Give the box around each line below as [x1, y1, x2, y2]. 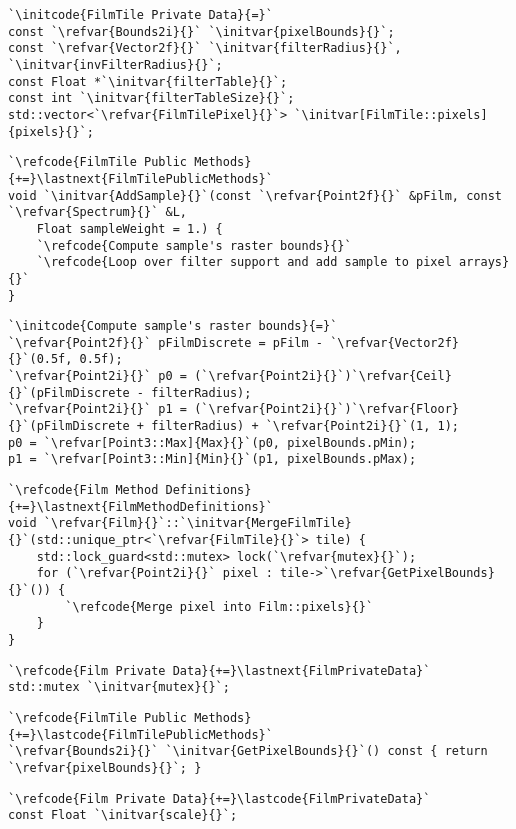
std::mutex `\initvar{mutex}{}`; [8, 680, 230, 695]
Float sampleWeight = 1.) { [36, 221, 223, 236]
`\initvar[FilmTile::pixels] [294, 107, 488, 122]
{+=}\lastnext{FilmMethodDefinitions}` [8, 499, 273, 514]
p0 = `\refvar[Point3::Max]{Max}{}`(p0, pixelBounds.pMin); [8, 435, 417, 450]
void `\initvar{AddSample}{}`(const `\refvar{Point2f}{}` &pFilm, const [8, 188, 502, 203]
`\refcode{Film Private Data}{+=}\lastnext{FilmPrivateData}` [8, 663, 431, 678]
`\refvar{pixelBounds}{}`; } [8, 760, 202, 775]
